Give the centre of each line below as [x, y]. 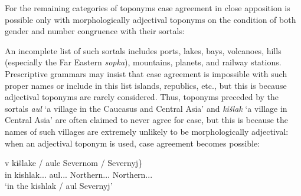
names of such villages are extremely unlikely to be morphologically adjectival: [147, 131]
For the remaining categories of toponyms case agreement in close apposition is [148, 8]
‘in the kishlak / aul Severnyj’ [59, 186]
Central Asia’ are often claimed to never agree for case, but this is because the [147, 120]
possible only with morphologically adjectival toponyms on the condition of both [150, 19]
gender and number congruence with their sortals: [95, 31]
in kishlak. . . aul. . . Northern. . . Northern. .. [79, 174]
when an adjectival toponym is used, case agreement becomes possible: [132, 143]
